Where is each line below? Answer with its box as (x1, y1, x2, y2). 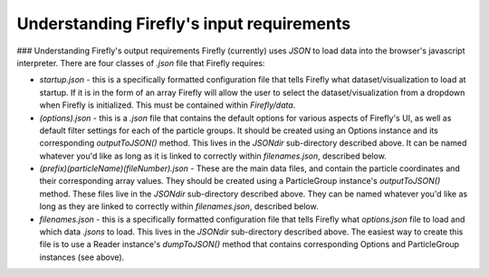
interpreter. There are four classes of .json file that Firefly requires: (16, 57, 265, 68)
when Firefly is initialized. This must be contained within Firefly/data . (39, 100, 296, 110)
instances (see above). (39, 252, 125, 263)
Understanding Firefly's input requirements (16, 14, 351, 33)
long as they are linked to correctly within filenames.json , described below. (39, 201, 319, 212)
